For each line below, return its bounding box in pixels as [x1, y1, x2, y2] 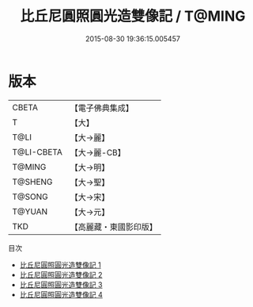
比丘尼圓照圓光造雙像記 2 [19, 270, 103, 279]
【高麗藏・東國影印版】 [70, 221, 158, 232]
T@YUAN [12, 205, 48, 217]
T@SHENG [12, 176, 53, 187]
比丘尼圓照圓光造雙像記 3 [19, 279, 103, 290]
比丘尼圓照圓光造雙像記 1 [19, 259, 101, 270]
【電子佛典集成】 [70, 102, 134, 113]
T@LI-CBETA [12, 146, 63, 157]
